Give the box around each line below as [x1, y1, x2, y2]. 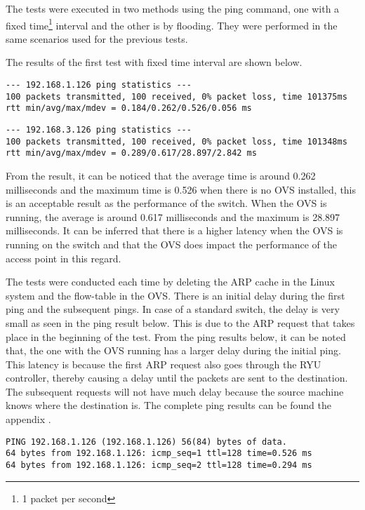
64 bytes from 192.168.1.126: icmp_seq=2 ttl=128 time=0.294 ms [6, 459, 312, 470]
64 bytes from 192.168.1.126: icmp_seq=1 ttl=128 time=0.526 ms [6, 448, 312, 459]
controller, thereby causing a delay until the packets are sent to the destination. [6, 370, 348, 385]
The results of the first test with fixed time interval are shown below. [6, 55, 303, 69]
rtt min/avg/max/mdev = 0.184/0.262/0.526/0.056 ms [6, 103, 252, 114]
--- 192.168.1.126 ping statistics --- [6, 80, 192, 90]
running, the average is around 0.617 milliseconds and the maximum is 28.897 [6, 209, 340, 224]
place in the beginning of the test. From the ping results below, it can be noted [6, 329, 346, 344]
